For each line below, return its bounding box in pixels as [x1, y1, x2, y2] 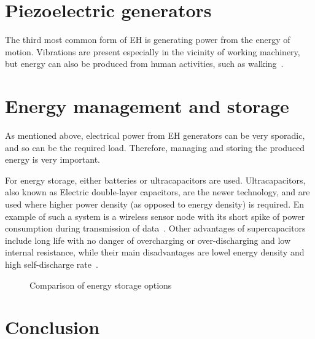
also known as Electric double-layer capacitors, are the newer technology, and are [5, 185, 310, 198]
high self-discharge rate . [5, 257, 98, 270]
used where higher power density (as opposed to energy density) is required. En [5, 198, 305, 210]
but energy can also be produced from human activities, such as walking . [5, 57, 284, 70]
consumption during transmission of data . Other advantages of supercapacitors [5, 222, 306, 235]
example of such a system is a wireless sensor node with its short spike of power [5, 209, 305, 222]
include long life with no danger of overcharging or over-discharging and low [5, 233, 291, 246]
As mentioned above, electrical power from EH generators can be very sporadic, [5, 129, 305, 142]
